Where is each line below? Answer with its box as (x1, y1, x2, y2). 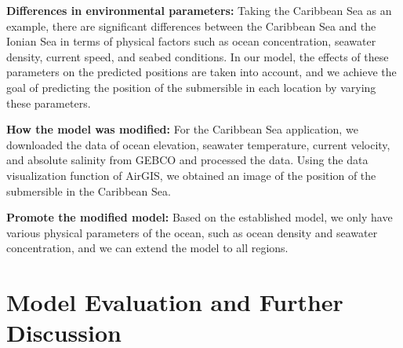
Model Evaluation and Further (6, 286, 343, 318)
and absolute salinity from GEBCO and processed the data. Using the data (6, 152, 369, 168)
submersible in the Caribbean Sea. (6, 182, 171, 199)
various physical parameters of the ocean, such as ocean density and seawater (6, 224, 378, 240)
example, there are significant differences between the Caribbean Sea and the (6, 17, 376, 34)
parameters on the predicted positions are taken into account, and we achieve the (6, 64, 397, 80)
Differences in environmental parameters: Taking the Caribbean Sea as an (6, 2, 392, 18)
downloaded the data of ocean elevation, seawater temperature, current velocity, (6, 136, 390, 152)
